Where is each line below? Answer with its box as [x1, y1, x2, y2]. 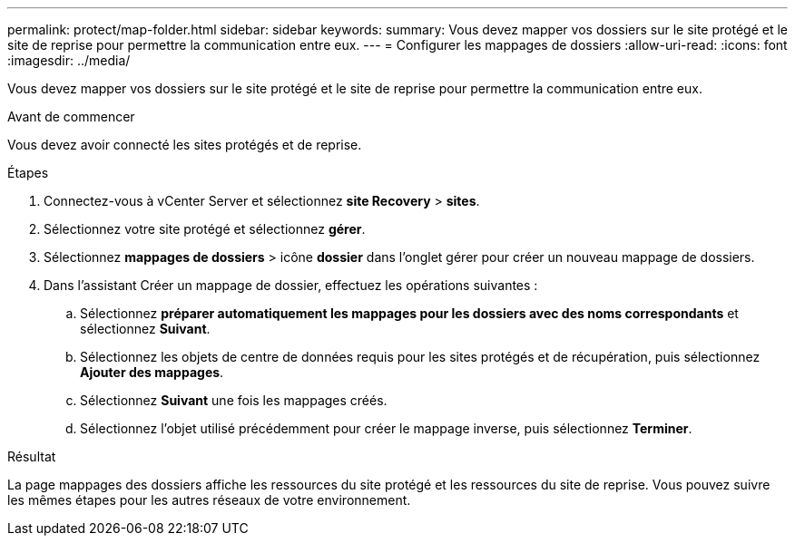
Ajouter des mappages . [80, 364, 224, 380]
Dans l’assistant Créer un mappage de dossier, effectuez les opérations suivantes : [44, 277, 538, 293]
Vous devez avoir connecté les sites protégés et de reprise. [7, 137, 362, 152]
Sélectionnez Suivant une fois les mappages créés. [80, 393, 388, 408]
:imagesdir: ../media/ [7, 53, 131, 68]
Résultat [7, 449, 56, 464]
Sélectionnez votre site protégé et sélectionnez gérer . [44, 221, 366, 237]
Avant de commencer [7, 109, 135, 124]
